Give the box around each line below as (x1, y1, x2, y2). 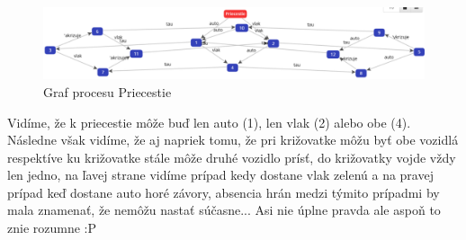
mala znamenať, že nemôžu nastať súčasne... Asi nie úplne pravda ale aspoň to (7, 200, 441, 219)
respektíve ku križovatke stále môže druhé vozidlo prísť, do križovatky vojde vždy (7, 147, 456, 166)
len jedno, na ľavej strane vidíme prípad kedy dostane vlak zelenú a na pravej (7, 165, 434, 184)
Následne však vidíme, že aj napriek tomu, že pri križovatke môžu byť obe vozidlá (7, 130, 459, 149)
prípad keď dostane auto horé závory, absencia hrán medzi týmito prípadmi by (7, 182, 440, 201)
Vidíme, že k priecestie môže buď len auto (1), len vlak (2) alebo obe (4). (7, 112, 411, 131)
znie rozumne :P (7, 218, 97, 237)
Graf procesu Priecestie (43, 82, 172, 101)
